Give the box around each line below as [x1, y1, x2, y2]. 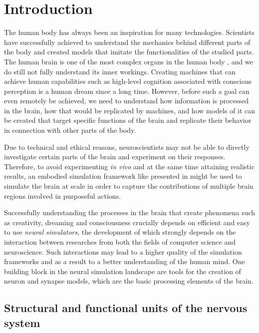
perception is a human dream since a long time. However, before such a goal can [4, 85, 250, 96]
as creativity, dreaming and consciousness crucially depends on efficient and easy [4, 217, 250, 227]
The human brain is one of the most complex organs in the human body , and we [4, 56, 253, 66]
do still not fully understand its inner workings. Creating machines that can [4, 66, 236, 76]
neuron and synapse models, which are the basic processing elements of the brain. [4, 276, 254, 286]
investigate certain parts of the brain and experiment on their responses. [4, 151, 226, 162]
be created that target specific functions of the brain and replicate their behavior [4, 115, 252, 125]
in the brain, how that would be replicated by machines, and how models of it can [4, 105, 256, 115]
